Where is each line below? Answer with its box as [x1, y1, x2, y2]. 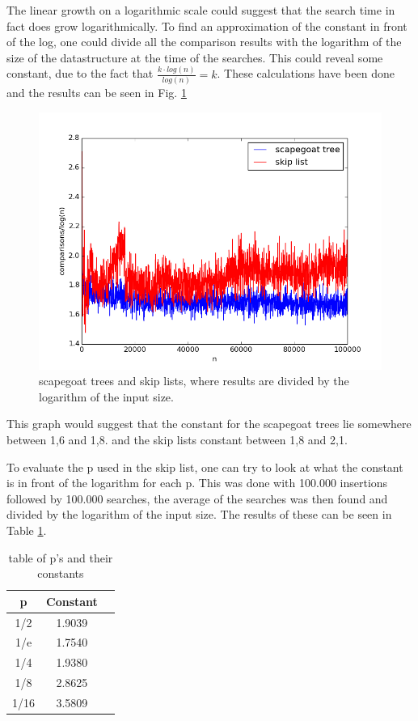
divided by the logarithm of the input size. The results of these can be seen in [6, 506, 392, 523]
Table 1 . [6, 521, 47, 538]
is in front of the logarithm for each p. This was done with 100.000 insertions [6, 474, 388, 491]
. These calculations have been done [217, 65, 395, 82]
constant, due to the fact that [6, 65, 154, 82]
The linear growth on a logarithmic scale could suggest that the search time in [6, 2, 395, 18]
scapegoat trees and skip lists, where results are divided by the [39, 372, 349, 389]
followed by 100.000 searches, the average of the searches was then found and [6, 490, 388, 507]
